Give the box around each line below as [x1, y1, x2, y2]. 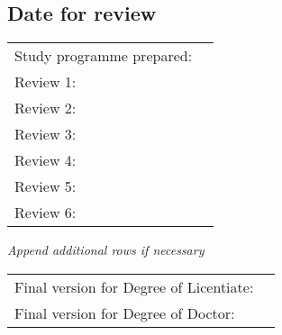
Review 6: [14, 202, 77, 223]
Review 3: [14, 123, 77, 145]
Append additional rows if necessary [7, 240, 205, 259]
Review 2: [14, 97, 77, 119]
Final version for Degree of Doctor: [14, 302, 235, 323]
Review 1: [14, 71, 77, 93]
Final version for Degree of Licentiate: [14, 276, 254, 297]
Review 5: [14, 176, 77, 197]
